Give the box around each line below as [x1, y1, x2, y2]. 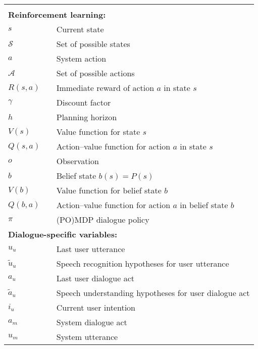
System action [56, 53, 107, 64]
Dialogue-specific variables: [8, 228, 118, 240]
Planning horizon [56, 111, 117, 123]
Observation [56, 155, 99, 167]
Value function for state [56, 126, 140, 137]
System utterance [56, 331, 118, 342]
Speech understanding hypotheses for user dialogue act [56, 287, 250, 298]
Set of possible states [56, 38, 130, 49]
